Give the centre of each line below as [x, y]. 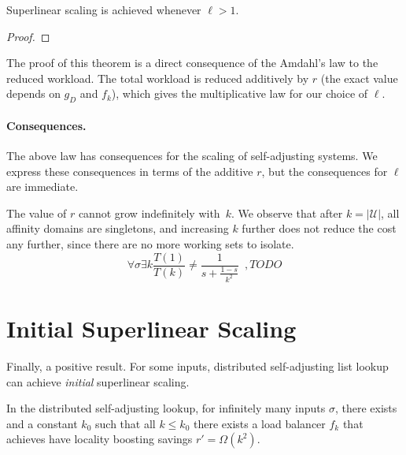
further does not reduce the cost [319, 228]
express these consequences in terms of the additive [130, 171]
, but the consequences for [325, 171]
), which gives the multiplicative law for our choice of [240, 93]
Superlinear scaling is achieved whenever [104, 9]
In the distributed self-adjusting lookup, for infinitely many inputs [166, 408]
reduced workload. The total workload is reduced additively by [158, 78]
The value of [37, 213]
